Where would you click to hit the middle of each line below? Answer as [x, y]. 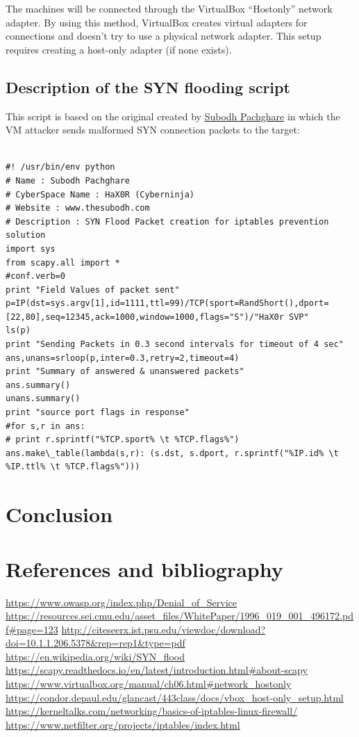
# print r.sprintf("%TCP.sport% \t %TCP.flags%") [123, 440]
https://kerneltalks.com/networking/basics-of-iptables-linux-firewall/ [152, 711]
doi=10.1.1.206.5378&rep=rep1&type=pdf [95, 643]
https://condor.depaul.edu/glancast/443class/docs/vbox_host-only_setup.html [175, 697]
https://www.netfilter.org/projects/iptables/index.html [123, 724]
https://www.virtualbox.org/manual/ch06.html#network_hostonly [149, 684]
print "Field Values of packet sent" [93, 290]
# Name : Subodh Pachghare [68, 180]
